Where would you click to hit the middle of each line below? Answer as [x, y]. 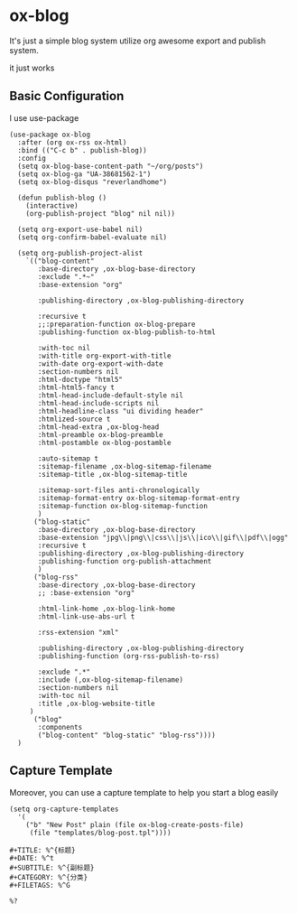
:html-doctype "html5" [80, 379]
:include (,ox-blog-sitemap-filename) [110, 680]
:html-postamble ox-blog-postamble [104, 443]
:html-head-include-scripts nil [98, 403]
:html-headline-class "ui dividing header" [121, 411]
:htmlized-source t [74, 419]
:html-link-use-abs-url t [86, 616]
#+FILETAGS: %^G [40, 885]
